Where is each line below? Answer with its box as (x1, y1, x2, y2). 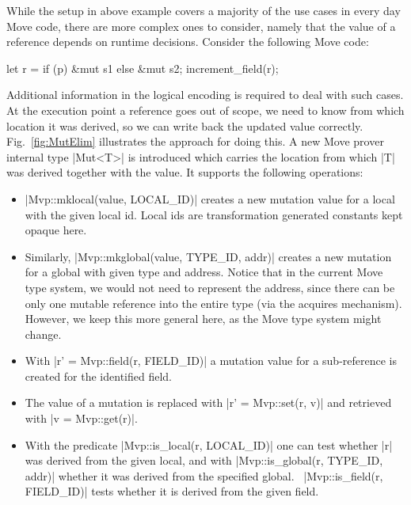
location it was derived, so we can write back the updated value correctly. (6, 117, 363, 134)
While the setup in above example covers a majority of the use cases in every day (6, 2, 401, 18)
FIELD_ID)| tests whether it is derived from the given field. (25, 483, 319, 499)
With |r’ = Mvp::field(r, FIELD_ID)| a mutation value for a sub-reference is (25, 352, 397, 369)
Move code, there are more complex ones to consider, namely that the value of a (6, 17, 396, 34)
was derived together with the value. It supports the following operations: (6, 164, 363, 180)
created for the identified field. (25, 367, 173, 384)
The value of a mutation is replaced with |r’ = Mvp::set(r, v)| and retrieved (25, 394, 392, 411)
